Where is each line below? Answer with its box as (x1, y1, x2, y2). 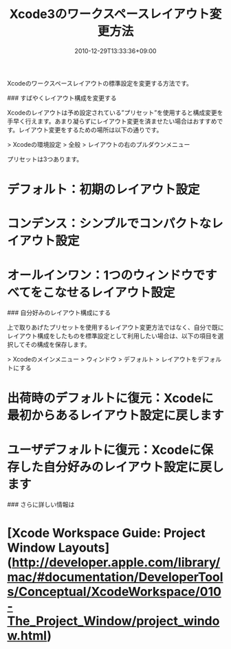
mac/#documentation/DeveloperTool (7, 569, 223, 585)
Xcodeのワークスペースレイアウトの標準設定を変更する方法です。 (7, 79, 192, 87)
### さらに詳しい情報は (7, 501, 75, 509)
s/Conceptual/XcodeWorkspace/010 (7, 583, 222, 599)
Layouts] (58, 539, 110, 555)
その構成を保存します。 (25, 341, 91, 349)
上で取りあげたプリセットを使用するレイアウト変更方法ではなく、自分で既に (7, 323, 224, 332)
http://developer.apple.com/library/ (12, 555, 221, 570)
